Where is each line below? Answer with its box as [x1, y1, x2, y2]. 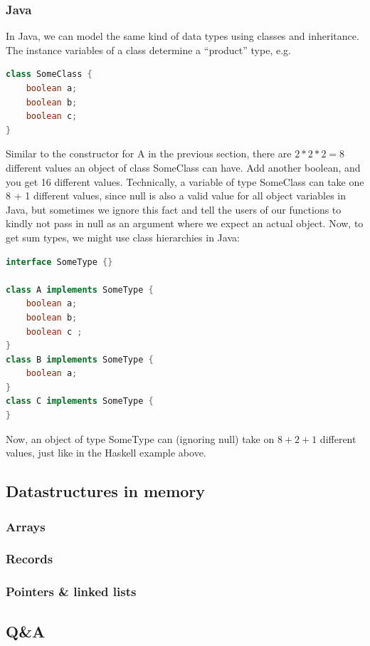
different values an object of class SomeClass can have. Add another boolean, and [6, 160, 361, 174]
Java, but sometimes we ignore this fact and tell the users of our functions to [6, 202, 342, 217]
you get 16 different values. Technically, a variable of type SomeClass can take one [6, 174, 364, 189]
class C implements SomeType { [6, 396, 154, 407]
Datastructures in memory [6, 480, 206, 502]
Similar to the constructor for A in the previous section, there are [6, 146, 292, 161]
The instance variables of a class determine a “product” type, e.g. [6, 42, 291, 57]
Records [6, 550, 53, 568]
